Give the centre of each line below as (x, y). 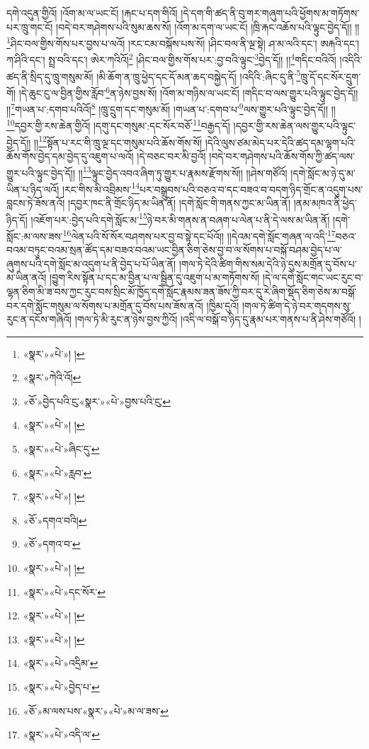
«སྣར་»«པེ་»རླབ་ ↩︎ (57, 472)
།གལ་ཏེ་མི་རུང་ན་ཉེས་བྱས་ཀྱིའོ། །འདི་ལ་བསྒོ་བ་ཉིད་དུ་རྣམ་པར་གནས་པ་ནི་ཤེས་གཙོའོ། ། (218, 319)
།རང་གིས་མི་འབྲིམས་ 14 (101, 188)
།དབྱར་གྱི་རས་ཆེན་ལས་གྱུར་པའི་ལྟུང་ (295, 126)
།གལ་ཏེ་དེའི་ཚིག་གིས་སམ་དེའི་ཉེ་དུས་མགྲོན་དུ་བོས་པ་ (268, 263)
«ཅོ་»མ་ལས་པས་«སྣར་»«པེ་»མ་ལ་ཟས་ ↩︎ (96, 710)
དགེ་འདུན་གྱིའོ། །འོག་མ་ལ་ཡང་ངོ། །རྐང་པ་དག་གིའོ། (92, 13)
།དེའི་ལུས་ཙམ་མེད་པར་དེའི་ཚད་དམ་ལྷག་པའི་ (280, 142)
